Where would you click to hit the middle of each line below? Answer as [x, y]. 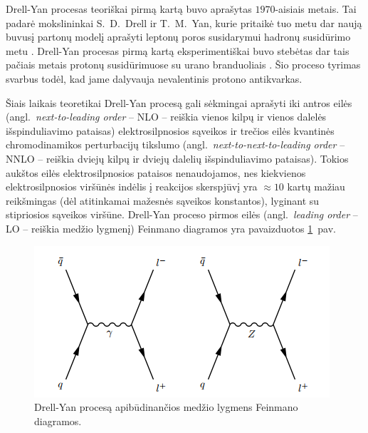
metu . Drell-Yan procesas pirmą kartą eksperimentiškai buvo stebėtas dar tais [178, 50]
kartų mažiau [316, 187]
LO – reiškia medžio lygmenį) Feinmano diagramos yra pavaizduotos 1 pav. [171, 228]
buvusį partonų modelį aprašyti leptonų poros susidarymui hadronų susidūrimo [178, 37]
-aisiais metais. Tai [316, 9]
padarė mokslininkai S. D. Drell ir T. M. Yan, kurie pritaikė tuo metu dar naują [184, 22]
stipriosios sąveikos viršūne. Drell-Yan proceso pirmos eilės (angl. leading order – [182, 214]
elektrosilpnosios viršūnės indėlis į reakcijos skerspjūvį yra [132, 187]
